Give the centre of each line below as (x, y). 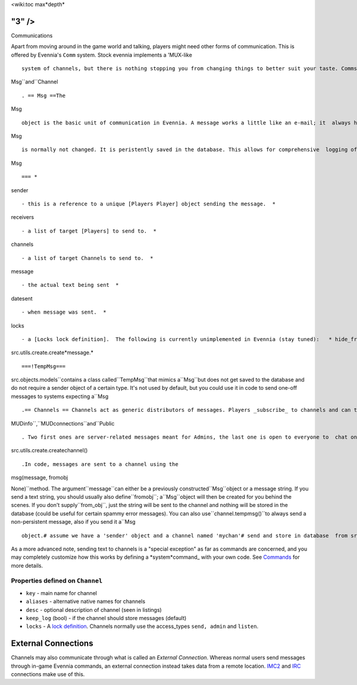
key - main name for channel (62, 593)
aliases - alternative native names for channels (86, 602)
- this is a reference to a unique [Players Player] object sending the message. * (149, 204)
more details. (27, 565)
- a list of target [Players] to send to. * (89, 231)
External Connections (52, 644)
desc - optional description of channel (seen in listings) (94, 609)
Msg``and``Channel (35, 82)
